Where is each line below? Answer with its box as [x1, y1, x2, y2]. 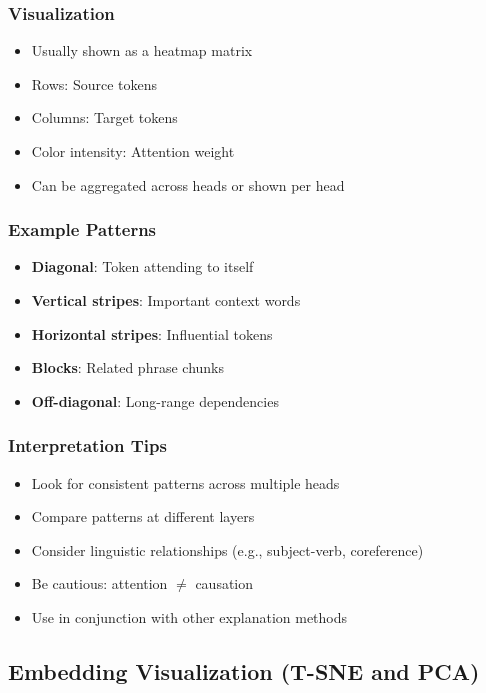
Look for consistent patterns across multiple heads [31, 472, 340, 493]
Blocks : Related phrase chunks [31, 357, 224, 378]
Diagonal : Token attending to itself [31, 256, 254, 277]
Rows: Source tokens [31, 73, 157, 94]
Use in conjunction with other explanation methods [31, 606, 348, 627]
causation [195, 573, 254, 594]
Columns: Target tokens [31, 107, 178, 128]
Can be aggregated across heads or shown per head [31, 174, 345, 195]
